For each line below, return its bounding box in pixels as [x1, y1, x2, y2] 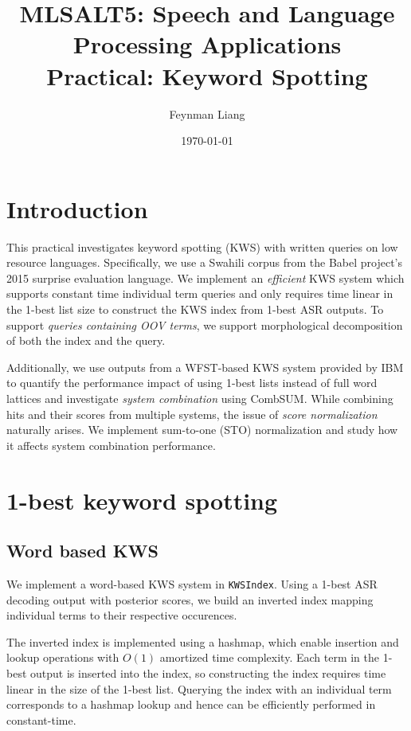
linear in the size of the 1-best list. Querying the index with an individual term [6, 680, 392, 697]
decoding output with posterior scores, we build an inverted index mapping [6, 591, 374, 608]
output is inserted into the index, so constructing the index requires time [30, 664, 386, 681]
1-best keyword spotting [6, 483, 278, 516]
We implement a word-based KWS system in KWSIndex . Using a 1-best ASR [6, 575, 378, 592]
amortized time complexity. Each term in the [159, 649, 379, 666]
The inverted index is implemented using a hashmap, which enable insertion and [6, 633, 399, 650]
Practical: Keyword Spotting [46, 59, 368, 92]
